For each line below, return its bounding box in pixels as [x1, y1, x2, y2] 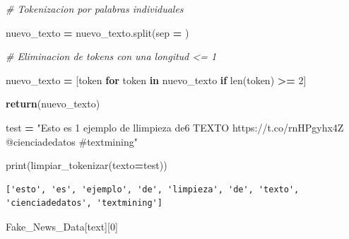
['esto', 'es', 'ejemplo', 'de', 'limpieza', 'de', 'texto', [6, 184, 300, 194]
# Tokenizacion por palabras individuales [6, 1, 184, 16]
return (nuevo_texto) [6, 96, 100, 111]
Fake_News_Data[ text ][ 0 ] [6, 218, 118, 233]
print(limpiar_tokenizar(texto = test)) [6, 158, 167, 173]
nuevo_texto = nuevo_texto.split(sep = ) [6, 25, 189, 40]
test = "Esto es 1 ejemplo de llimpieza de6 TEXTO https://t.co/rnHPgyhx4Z [6, 119, 344, 134]
